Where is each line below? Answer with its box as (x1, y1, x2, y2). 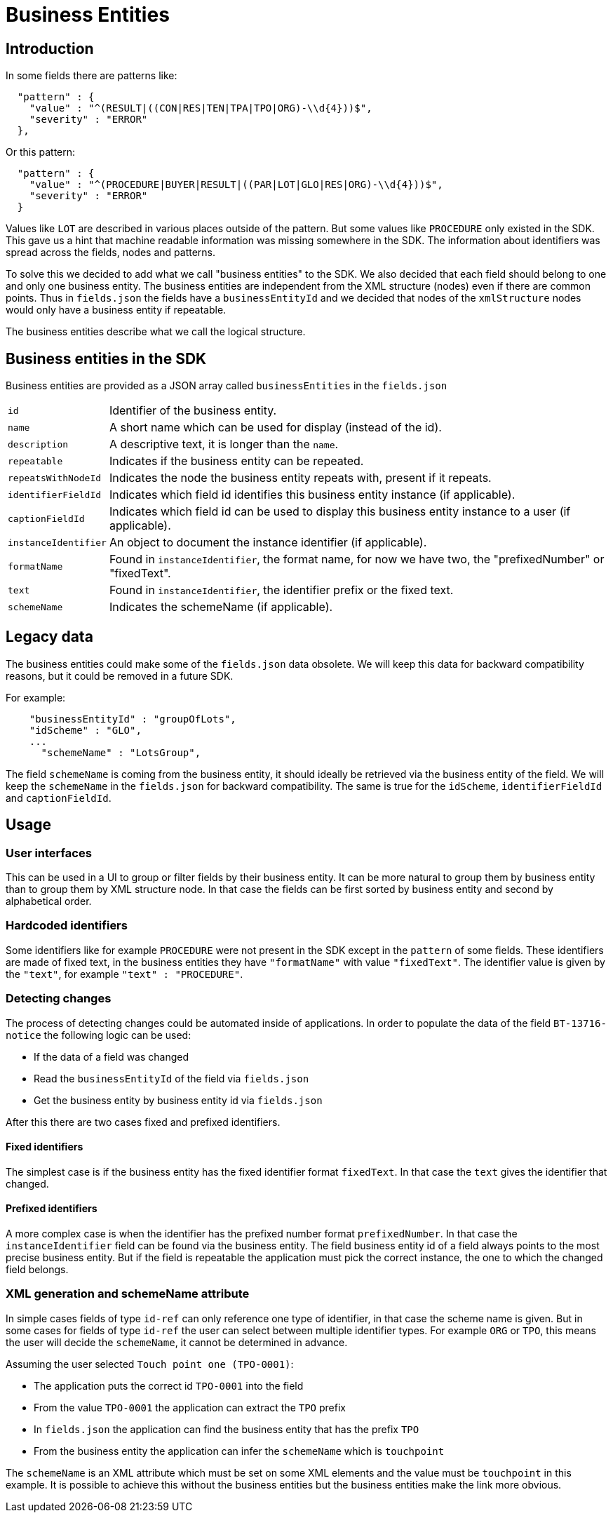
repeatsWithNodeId (8, 472, 102, 483)
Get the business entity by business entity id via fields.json (34, 1094, 323, 1106)
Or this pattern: (6, 146, 76, 159)
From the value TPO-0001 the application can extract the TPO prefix (34, 1401, 346, 1413)
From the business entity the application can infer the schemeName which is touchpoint (34, 1444, 445, 1457)
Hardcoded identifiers (6, 918, 128, 933)
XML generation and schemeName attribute (6, 1287, 250, 1301)
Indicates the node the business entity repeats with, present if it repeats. (109, 471, 492, 485)
